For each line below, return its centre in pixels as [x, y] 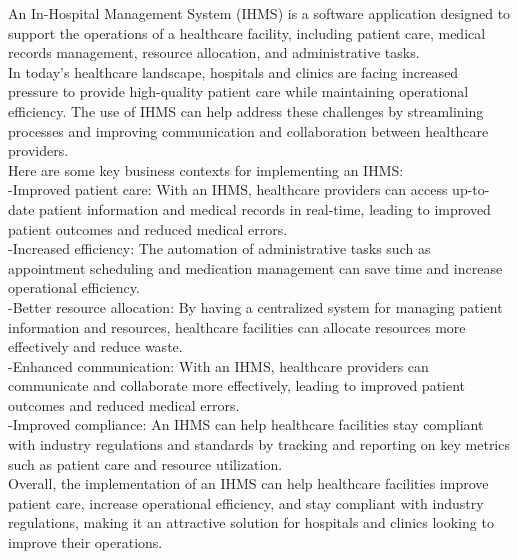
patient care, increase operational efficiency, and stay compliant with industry [246, 502]
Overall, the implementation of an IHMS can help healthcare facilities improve [248, 483]
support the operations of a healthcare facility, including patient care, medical [247, 32]
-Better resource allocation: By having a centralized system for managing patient [255, 306]
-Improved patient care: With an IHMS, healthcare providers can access [228, 189]
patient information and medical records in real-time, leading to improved [265, 208]
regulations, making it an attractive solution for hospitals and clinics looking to [251, 522]
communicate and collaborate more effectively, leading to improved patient [237, 385]
